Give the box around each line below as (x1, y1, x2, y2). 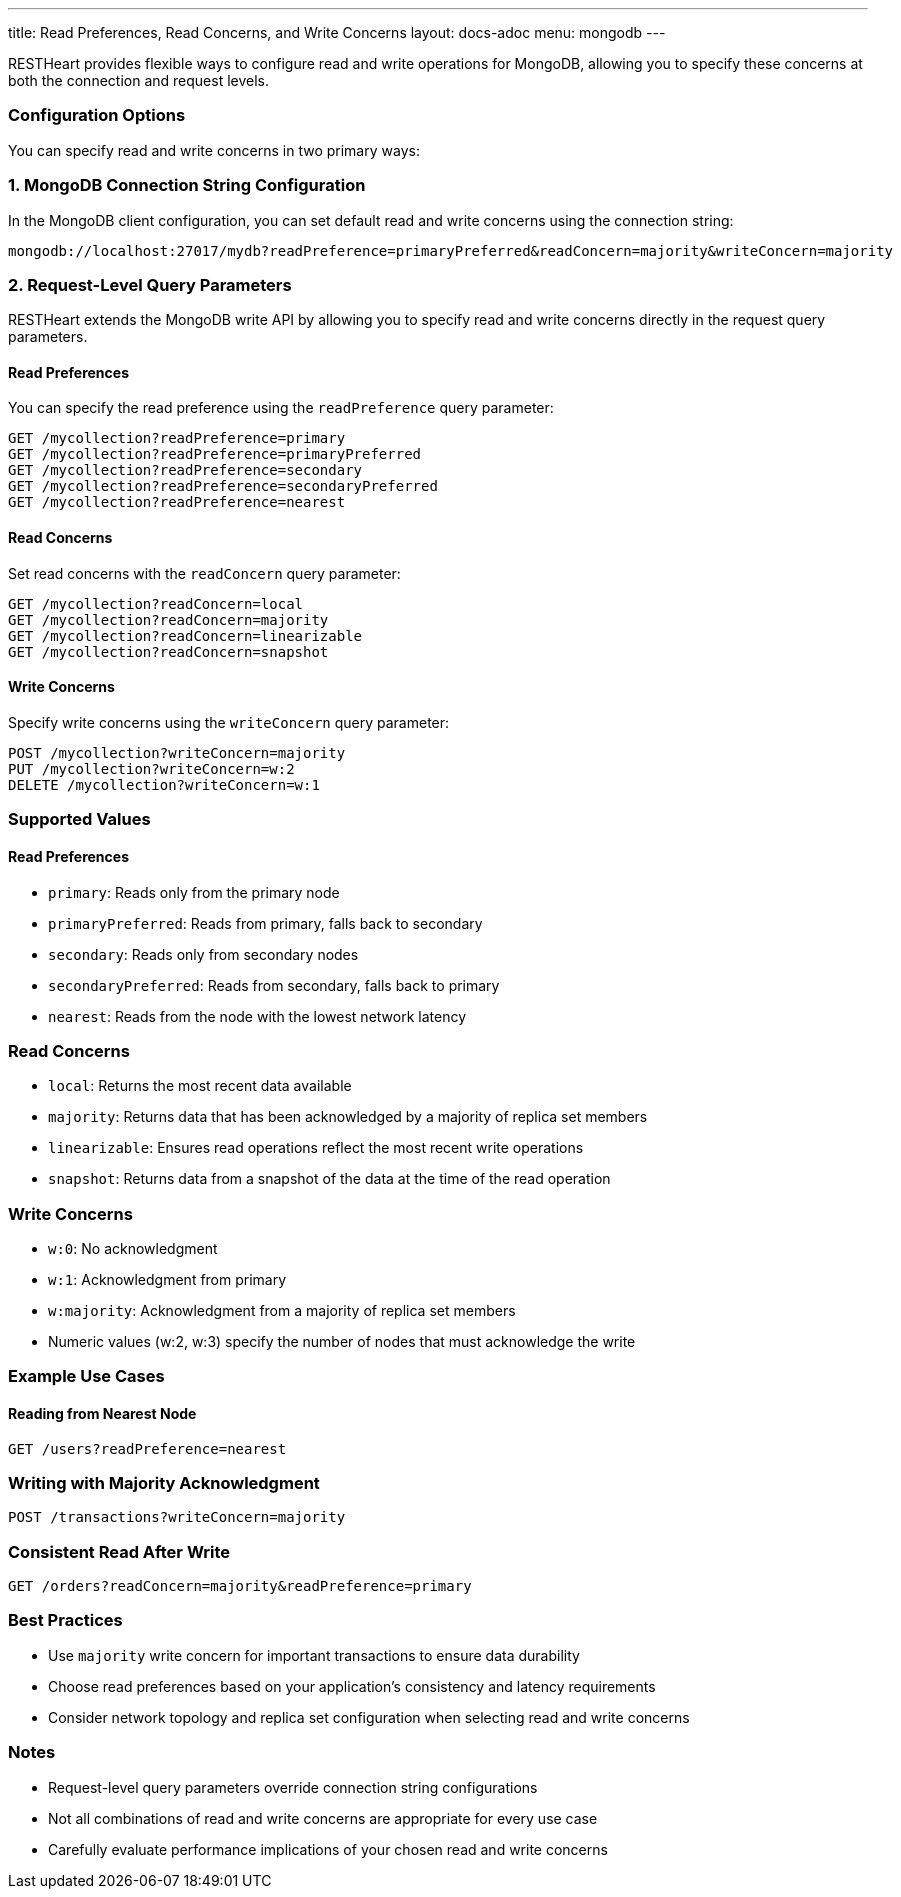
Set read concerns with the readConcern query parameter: (8, 564, 401, 582)
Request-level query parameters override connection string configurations (48, 1778, 538, 1796)
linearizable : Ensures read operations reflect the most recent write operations (48, 1139, 584, 1157)
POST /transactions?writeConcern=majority (8, 1509, 346, 1526)
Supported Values (8, 809, 151, 830)
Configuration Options (8, 105, 186, 126)
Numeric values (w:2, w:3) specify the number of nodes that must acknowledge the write (48, 1333, 636, 1350)
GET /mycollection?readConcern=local (8, 595, 304, 612)
